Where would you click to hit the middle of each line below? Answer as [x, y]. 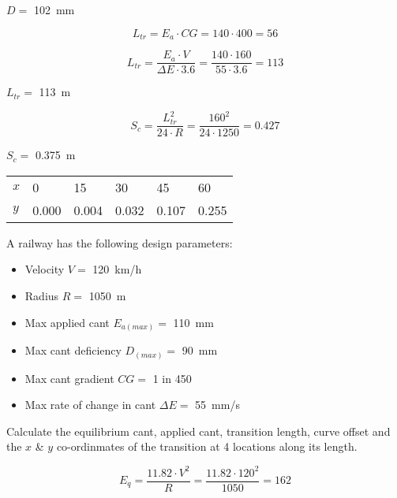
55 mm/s [217, 405]
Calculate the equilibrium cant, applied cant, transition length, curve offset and [198, 431]
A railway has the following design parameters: [120, 242]
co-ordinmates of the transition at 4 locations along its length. [207, 446]
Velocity [45, 269]
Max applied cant [67, 322]
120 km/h [117, 269]
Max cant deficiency [73, 350]
